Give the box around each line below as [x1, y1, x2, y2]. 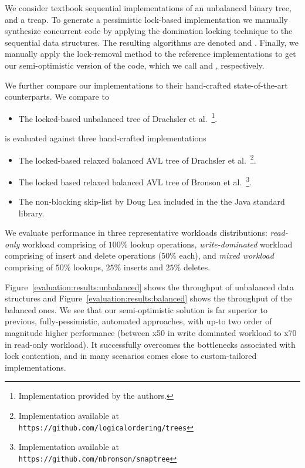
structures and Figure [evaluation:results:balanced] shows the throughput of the [5, 292, 292, 304]
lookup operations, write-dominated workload [130, 238, 293, 250]
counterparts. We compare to [5, 90, 109, 103]
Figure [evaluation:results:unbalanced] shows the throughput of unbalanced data [5, 280, 294, 293]
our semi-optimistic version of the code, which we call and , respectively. [5, 59, 265, 71]
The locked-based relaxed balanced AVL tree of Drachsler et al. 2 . [18, 152, 256, 166]
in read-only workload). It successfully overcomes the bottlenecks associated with [5, 338, 296, 350]
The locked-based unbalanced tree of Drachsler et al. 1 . [18, 110, 218, 124]
